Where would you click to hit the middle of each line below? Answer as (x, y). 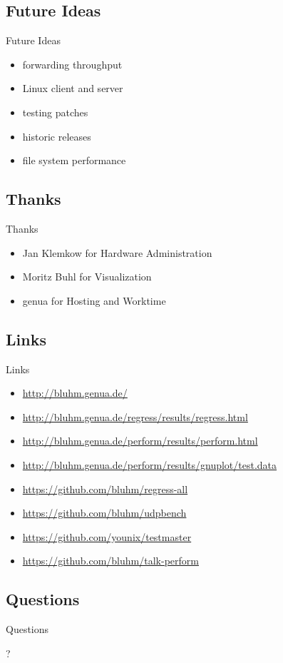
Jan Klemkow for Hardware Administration (117, 252)
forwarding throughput (72, 64)
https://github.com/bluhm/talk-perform (110, 561)
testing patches (55, 112)
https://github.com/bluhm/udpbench (104, 513)
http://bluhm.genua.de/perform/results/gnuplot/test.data (150, 464)
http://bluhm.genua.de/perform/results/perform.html (140, 441)
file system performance (74, 160)
